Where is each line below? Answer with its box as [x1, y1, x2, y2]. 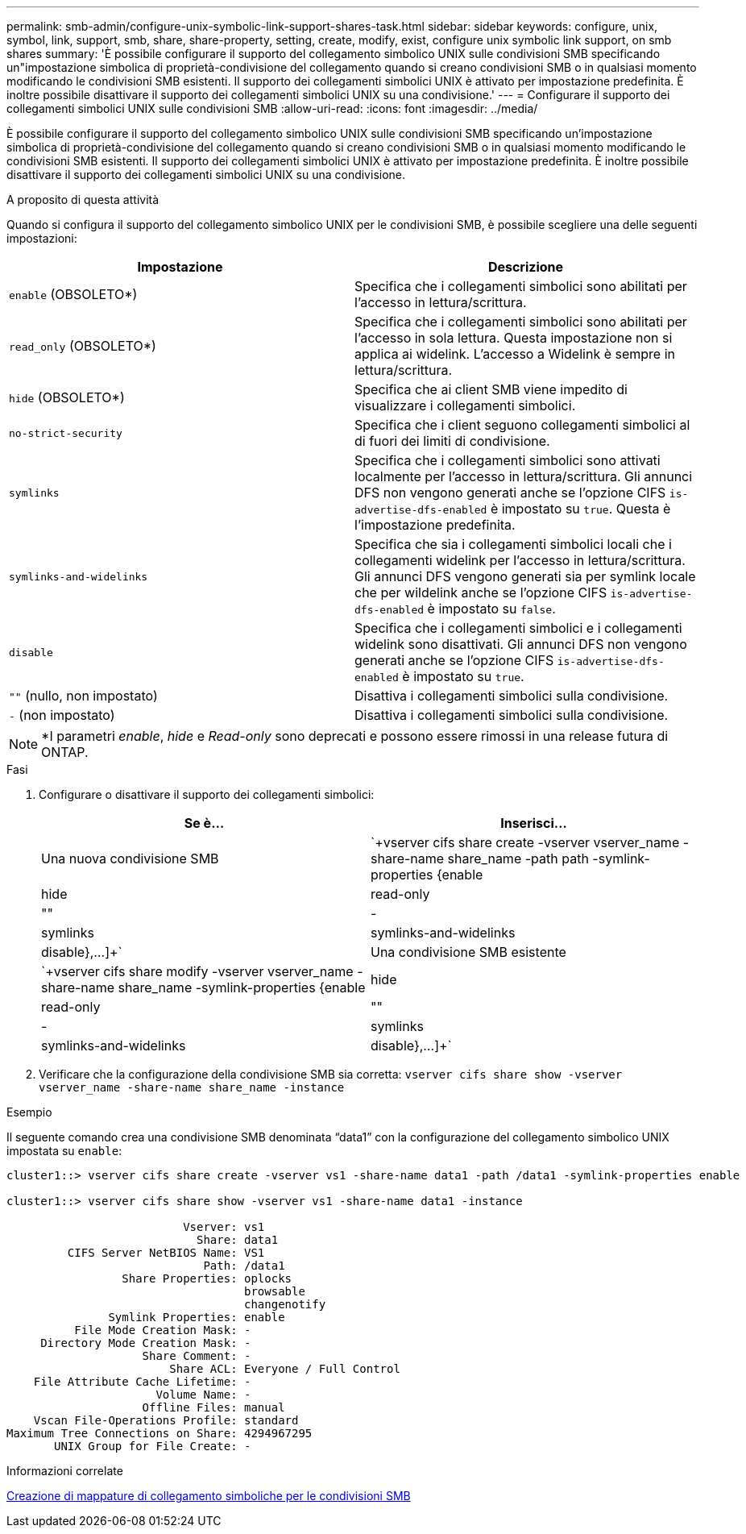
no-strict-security [9, 426, 122, 439]
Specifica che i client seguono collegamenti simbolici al [354, 417, 690, 433]
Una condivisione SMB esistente [371, 944, 566, 960]
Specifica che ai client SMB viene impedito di [354, 381, 628, 397]
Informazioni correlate [6, 1464, 123, 1478]
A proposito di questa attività [6, 193, 160, 206]
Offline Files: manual [142, 1401, 285, 1414]
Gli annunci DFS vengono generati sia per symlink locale [354, 568, 696, 584]
